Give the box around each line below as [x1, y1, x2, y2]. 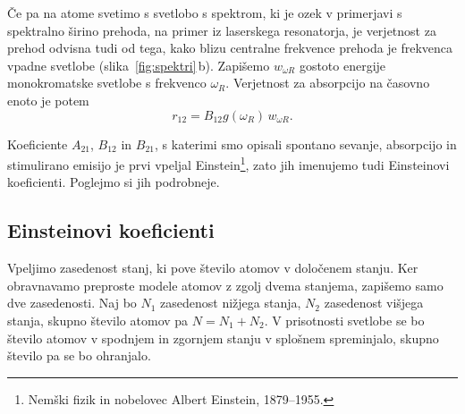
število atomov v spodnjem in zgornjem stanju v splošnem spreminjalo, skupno [7, 328, 439, 347]
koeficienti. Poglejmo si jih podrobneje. [7, 173, 220, 191]
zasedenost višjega [324, 293, 424, 312]
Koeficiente [7, 134, 68, 153]
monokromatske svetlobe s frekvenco [7, 73, 207, 92]
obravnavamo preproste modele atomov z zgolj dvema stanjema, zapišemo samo [7, 275, 444, 294]
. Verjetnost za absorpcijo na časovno [225, 73, 430, 92]
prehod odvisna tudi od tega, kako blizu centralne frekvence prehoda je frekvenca [7, 38, 453, 57]
